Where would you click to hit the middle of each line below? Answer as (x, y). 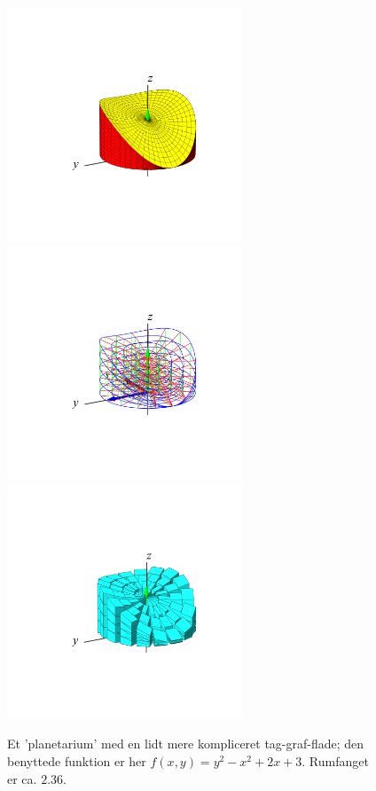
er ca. (22, 778)
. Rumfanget (335, 761)
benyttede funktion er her (77, 761)
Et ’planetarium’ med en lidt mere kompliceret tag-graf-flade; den (186, 744)
